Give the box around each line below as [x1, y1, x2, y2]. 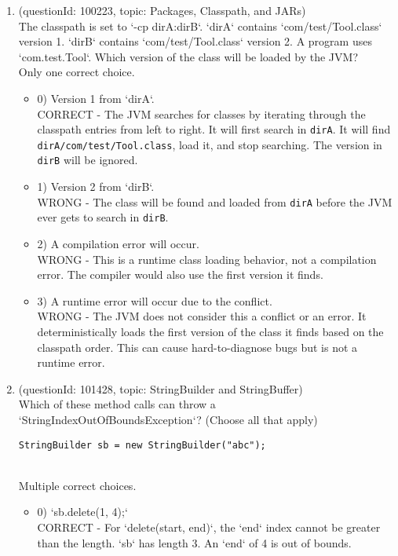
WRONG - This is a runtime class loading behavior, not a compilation [37, 251, 377, 267]
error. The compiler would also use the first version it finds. [37, 266, 323, 283]
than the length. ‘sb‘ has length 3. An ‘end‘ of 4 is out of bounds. [37, 534, 352, 551]
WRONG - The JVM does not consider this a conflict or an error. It [37, 308, 367, 324]
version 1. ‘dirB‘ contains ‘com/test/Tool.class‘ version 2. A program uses [18, 33, 372, 49]
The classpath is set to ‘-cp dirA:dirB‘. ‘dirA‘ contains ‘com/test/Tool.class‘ [18, 17, 382, 34]
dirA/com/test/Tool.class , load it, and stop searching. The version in [37, 136, 382, 152]
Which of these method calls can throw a [18, 396, 216, 412]
